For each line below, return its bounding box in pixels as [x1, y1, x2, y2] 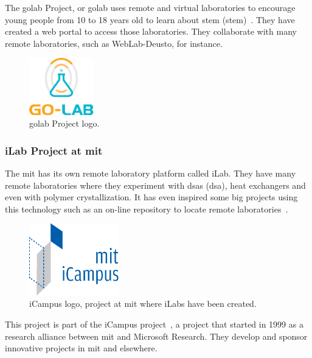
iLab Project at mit [5, 142, 103, 158]
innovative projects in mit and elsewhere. [5, 342, 158, 354]
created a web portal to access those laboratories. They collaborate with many [5, 25, 297, 38]
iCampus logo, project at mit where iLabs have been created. [29, 297, 257, 310]
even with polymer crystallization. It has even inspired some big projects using [5, 191, 298, 203]
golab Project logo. [29, 117, 100, 130]
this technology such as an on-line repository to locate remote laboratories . [5, 202, 288, 215]
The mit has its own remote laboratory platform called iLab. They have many [5, 167, 296, 180]
